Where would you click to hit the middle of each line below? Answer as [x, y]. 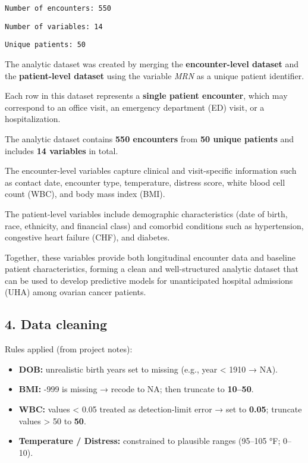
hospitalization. [33, 119]
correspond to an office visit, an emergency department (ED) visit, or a [135, 107]
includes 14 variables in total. [62, 150]
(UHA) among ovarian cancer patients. [76, 292]
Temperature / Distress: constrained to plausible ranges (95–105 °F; [150, 441]
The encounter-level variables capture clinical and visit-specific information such [151, 171]
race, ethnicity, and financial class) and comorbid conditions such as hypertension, [154, 225]
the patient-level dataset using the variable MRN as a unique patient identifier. [155, 75]
